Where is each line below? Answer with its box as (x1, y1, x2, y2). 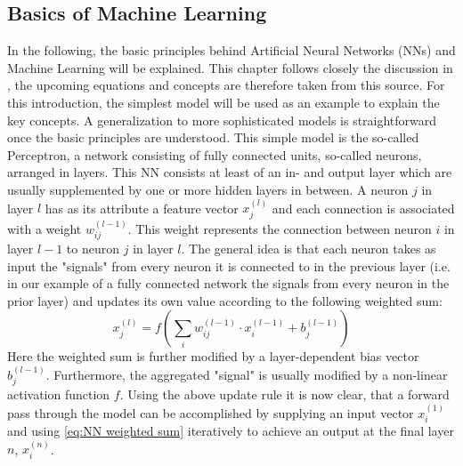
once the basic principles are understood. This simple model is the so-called (7, 128, 419, 147)
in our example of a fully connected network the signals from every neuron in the (7, 274, 450, 293)
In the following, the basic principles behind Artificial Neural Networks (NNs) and (7, 41, 456, 60)
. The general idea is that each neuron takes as (181, 239, 436, 258)
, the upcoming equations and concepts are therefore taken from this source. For (7, 76, 445, 94)
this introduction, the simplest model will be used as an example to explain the (7, 92, 440, 111)
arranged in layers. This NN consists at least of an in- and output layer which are (7, 163, 452, 181)
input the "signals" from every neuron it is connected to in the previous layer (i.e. (7, 256, 451, 275)
